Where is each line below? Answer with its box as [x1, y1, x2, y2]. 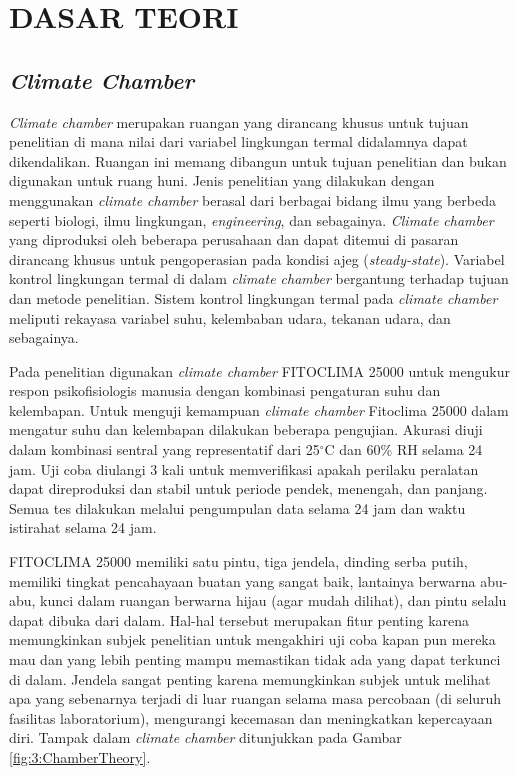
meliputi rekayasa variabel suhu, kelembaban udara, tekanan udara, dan [9, 307, 451, 328]
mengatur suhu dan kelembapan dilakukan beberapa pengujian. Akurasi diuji [9, 419, 483, 440]
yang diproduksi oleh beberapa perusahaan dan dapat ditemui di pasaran [9, 229, 459, 250]
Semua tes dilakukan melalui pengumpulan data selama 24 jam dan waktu [9, 497, 466, 518]
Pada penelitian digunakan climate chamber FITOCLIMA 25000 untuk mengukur [9, 360, 510, 381]
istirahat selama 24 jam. [9, 517, 157, 538]
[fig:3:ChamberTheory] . [9, 746, 151, 767]
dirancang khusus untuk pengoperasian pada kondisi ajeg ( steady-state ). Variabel [9, 248, 505, 269]
